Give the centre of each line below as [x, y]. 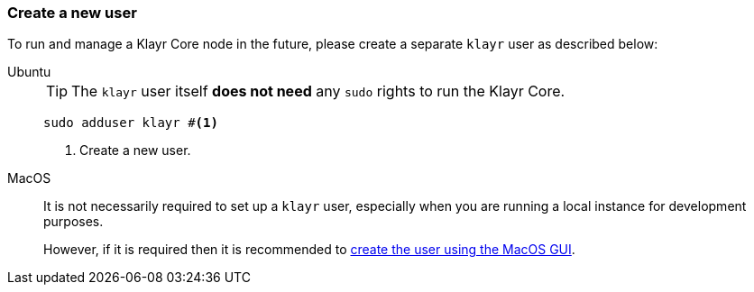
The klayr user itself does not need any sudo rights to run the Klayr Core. [318, 91]
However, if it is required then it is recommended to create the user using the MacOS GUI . [309, 250]
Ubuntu [29, 72]
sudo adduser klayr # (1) [131, 123]
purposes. [74, 222]
